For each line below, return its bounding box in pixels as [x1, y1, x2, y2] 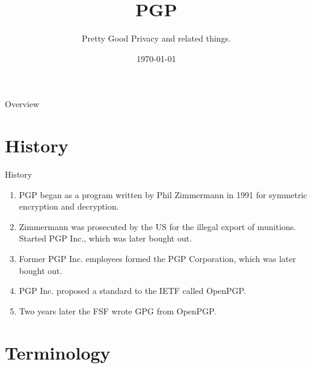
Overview [5, 98, 40, 110]
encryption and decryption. [19, 200, 119, 213]
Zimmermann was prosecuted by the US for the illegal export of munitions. [19, 220, 296, 232]
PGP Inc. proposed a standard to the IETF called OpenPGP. [19, 284, 246, 297]
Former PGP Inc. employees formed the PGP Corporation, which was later [19, 252, 296, 264]
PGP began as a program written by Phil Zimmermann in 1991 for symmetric [19, 188, 307, 201]
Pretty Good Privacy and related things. [81, 32, 231, 45]
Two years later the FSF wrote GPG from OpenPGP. [19, 304, 216, 317]
